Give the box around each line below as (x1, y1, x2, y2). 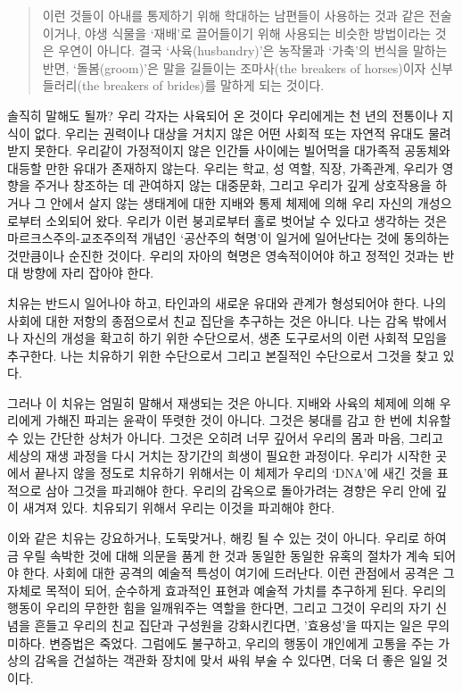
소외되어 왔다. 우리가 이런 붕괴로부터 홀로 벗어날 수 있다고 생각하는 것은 (45, 211, 448, 229)
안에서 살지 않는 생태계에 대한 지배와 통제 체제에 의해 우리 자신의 (49, 193, 414, 212)
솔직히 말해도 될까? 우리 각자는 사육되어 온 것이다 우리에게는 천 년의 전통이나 (7, 105, 438, 124)
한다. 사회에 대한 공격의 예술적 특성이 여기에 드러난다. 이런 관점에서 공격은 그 (22, 563, 455, 582)
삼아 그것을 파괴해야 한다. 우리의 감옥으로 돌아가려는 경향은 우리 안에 (45, 480, 432, 499)
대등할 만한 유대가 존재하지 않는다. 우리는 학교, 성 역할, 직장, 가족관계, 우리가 (7, 158, 438, 177)
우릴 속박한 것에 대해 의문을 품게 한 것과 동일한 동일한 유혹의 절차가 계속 (22, 546, 429, 564)
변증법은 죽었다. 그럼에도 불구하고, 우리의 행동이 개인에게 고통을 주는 (49, 633, 434, 652)
